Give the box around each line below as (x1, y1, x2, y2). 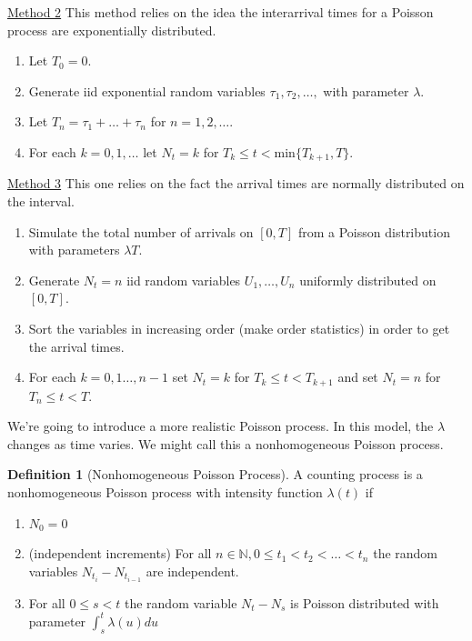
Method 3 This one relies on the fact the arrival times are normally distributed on (7, 174, 465, 193)
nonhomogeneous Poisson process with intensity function (7, 483, 323, 501)
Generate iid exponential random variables (28, 81, 266, 100)
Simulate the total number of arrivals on (28, 222, 254, 241)
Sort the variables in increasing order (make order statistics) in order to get (28, 318, 450, 337)
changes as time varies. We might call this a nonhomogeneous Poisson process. (7, 434, 444, 453)
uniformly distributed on (299, 270, 437, 289)
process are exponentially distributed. (7, 20, 216, 39)
